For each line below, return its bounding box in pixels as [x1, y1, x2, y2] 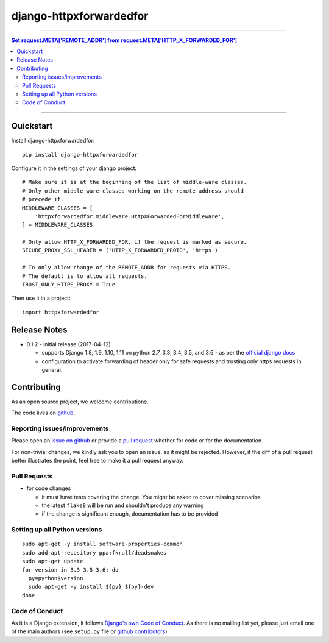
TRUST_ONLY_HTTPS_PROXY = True [22, 281, 116, 288]
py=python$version [28, 575, 83, 581]
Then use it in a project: [11, 294, 71, 302]
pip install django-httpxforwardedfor [22, 151, 138, 158]
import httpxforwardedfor [22, 308, 100, 316]
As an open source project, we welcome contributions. [11, 398, 149, 405]
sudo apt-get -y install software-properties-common [22, 541, 183, 548]
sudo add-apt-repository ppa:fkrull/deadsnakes [22, 549, 167, 556]
